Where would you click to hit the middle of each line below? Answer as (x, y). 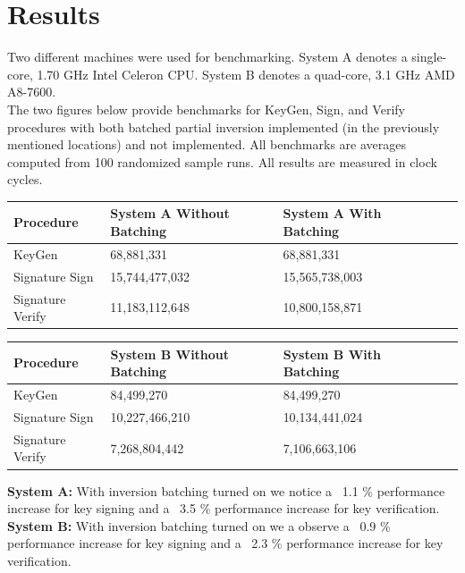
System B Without (170, 354)
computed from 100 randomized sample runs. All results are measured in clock (222, 161)
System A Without (170, 213)
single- (429, 57)
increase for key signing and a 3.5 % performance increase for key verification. (224, 508)
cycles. (25, 179)
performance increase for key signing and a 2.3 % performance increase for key (225, 543)
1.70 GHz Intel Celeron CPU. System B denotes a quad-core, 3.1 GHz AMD (246, 74)
